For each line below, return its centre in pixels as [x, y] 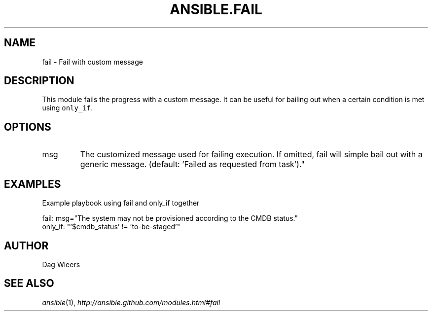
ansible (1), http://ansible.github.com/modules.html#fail [131, 302]
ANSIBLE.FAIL [216, 9]
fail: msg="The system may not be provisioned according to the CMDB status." [170, 218]
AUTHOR [26, 245]
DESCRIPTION [39, 81]
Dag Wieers [61, 264]
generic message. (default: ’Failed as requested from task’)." [192, 164]
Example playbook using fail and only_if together [121, 203]
